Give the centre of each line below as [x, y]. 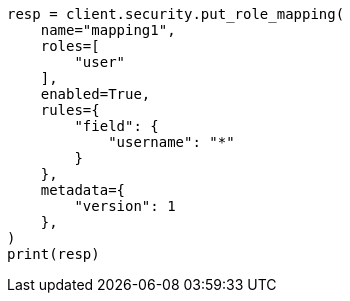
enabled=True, [95, 94]
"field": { [116, 126]
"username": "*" [171, 142]
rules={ [70, 110]
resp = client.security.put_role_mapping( [176, 14]
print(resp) [53, 254]
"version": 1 [125, 206]
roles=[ [70, 46]
